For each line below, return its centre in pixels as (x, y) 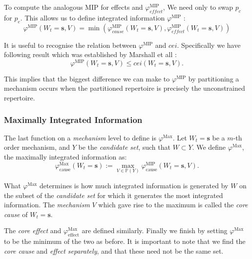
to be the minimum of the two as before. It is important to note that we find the (125, 241)
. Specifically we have (209, 45)
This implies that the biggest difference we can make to (87, 78)
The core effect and (33, 230)
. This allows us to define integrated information (93, 17)
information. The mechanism (47, 205)
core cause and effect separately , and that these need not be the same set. (114, 250)
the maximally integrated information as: (65, 157)
